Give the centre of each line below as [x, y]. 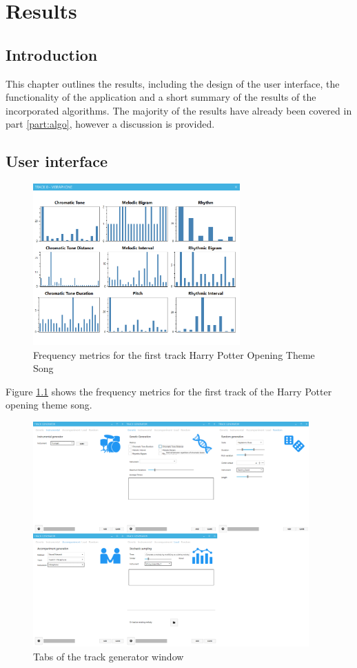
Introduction [52, 54]
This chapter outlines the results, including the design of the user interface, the [173, 83]
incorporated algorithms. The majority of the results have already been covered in [179, 110]
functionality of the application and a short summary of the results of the [161, 97]
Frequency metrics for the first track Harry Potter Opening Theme [174, 354]
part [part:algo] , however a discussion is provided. [110, 124]
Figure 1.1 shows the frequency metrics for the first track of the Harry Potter [169, 391]
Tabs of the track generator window [109, 656]
